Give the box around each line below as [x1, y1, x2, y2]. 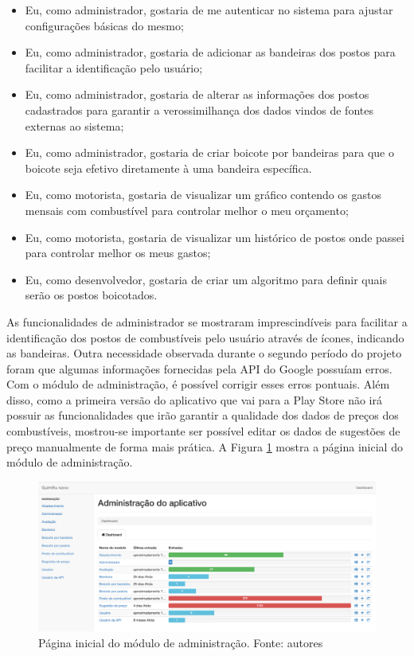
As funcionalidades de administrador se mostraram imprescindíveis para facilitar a [6, 313, 408, 330]
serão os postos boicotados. [25, 287, 158, 303]
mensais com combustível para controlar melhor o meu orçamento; [25, 201, 349, 218]
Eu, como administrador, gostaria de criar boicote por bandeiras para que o [25, 144, 394, 161]
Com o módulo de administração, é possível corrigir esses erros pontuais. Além [6, 376, 390, 392]
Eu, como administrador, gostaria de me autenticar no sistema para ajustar [25, 2, 393, 18]
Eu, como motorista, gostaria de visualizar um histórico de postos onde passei [25, 228, 404, 245]
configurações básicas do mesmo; [25, 17, 184, 33]
